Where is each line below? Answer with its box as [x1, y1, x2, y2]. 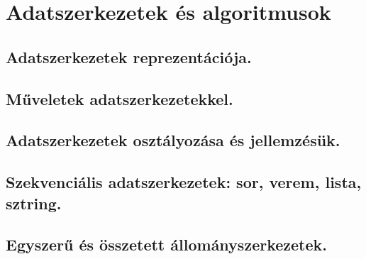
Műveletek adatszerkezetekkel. [6, 87, 233, 109]
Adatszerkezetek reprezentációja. [6, 45, 252, 67]
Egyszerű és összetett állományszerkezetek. [6, 233, 327, 255]
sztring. [6, 192, 62, 214]
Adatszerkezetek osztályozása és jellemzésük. [6, 129, 340, 151]
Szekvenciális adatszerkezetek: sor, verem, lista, [6, 171, 362, 193]
